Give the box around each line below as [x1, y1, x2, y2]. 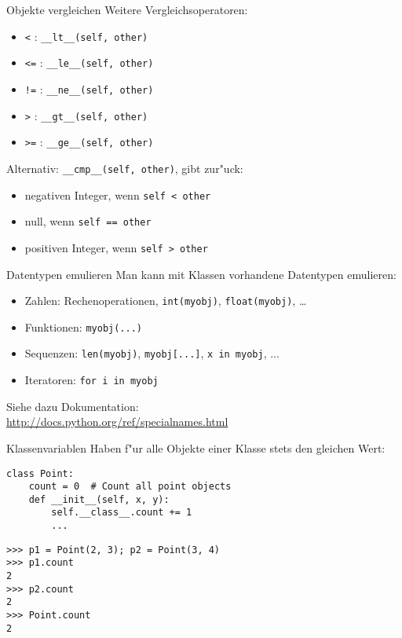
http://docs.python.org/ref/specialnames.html [6, 413, 228, 430]
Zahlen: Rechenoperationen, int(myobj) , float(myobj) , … [24, 292, 307, 309]
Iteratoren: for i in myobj [24, 372, 159, 388]
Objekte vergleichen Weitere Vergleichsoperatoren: [6, 2, 248, 17]
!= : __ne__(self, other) [24, 80, 154, 97]
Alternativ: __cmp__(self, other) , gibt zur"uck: [6, 159, 243, 176]
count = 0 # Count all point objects [28, 481, 232, 493]
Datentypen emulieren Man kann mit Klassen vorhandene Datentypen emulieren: [6, 266, 397, 282]
